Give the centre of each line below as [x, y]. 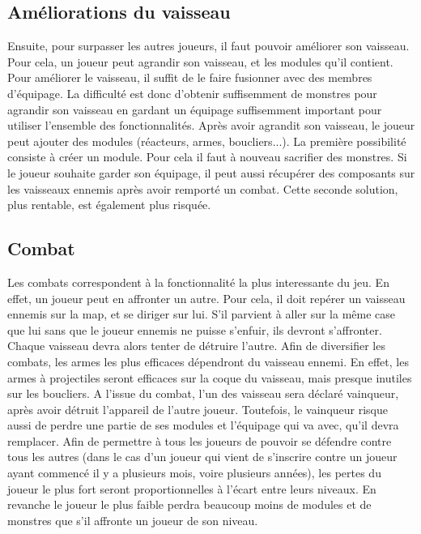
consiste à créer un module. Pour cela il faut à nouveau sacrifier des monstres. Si [207, 157]
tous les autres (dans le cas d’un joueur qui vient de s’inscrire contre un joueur [202, 457]
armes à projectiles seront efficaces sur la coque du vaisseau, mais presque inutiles [210, 377]
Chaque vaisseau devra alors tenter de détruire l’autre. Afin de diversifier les [196, 346]
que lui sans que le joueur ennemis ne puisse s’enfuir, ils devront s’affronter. [195, 329]
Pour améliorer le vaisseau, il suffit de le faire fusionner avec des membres [190, 77]
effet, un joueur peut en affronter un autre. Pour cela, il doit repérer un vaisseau [206, 298]
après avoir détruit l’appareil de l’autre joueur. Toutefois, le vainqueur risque [198, 409]
